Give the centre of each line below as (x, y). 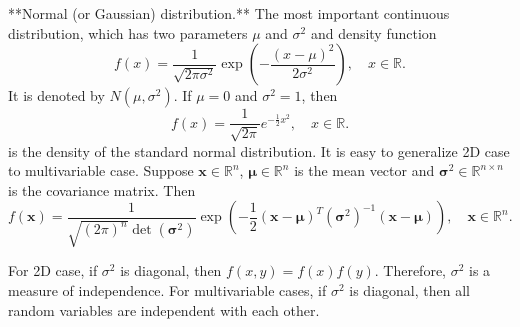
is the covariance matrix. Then (102, 189)
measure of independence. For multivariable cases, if (167, 290)
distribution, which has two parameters (128, 32)
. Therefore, (410, 270)
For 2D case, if (53, 270)
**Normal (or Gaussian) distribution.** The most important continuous (229, 13)
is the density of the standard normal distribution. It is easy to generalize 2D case (259, 150)
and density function (373, 32)
